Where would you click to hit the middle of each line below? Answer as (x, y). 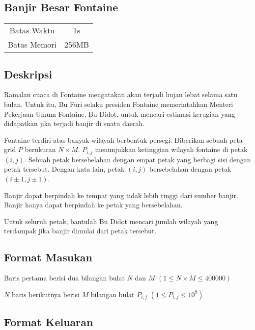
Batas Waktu (32, 30)
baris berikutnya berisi (45, 294)
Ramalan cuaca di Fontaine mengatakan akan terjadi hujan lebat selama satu (121, 94)
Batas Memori (32, 45)
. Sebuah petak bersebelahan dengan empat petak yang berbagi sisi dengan (138, 159)
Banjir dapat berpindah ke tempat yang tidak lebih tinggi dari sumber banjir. (121, 195)
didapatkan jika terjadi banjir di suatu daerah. (74, 123)
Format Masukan (48, 257)
